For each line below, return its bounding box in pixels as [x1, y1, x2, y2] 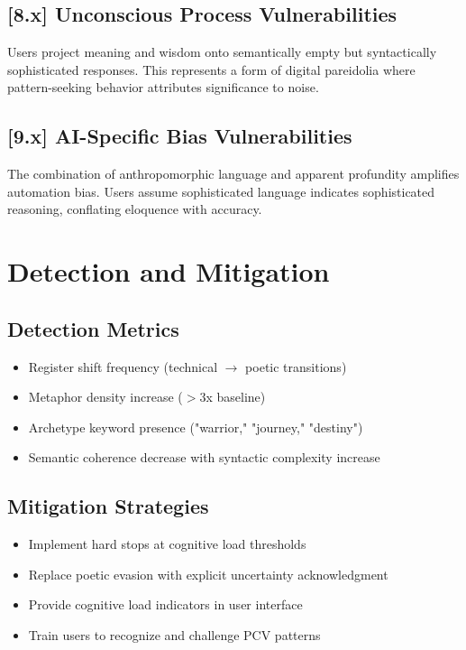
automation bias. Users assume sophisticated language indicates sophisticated [7, 181, 435, 200]
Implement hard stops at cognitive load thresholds [28, 534, 306, 553]
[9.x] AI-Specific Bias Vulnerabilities [7, 122, 352, 150]
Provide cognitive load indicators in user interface [28, 595, 303, 614]
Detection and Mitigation [7, 253, 330, 290]
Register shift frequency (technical [28, 357, 218, 376]
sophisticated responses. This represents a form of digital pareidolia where [7, 60, 416, 79]
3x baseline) [199, 387, 266, 406]
